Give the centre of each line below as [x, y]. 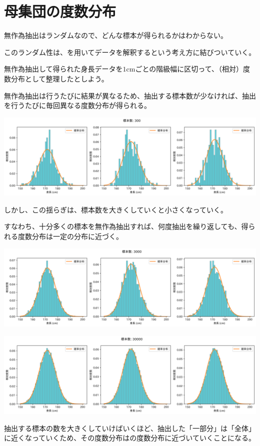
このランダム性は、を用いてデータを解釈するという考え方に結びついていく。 [130, 52]
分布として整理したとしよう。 [59, 78]
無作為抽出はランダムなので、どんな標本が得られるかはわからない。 [116, 35]
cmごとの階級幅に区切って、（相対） [184, 69]
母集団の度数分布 [60, 11]
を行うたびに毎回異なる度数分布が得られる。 [77, 105]
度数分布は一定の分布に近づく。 [70, 236]
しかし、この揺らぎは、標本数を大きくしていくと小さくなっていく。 [116, 209]
